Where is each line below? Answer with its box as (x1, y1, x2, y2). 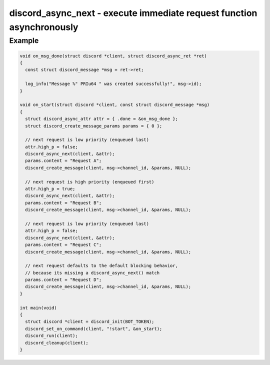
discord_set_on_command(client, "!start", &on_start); (25, 325, 162, 331)
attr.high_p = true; (25, 186, 75, 192)
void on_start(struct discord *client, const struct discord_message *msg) (19, 102, 210, 107)
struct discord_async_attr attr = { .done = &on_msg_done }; (25, 116, 178, 122)
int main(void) (19, 305, 57, 310)
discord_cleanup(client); (25, 340, 88, 345)
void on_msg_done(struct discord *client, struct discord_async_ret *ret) (19, 53, 207, 58)
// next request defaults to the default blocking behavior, (25, 263, 178, 268)
